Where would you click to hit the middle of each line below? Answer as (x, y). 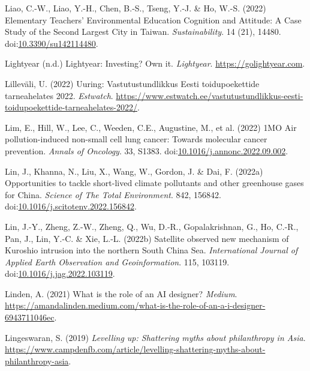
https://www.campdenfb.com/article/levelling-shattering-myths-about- (135, 349)
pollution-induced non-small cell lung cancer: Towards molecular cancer (136, 139)
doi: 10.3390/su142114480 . (52, 43)
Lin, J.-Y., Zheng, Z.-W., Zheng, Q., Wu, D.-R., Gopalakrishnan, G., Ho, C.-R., (152, 226)
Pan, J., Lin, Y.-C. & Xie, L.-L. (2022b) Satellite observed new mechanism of (147, 238)
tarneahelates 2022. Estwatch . (59, 95)
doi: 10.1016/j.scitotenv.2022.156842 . (71, 206)
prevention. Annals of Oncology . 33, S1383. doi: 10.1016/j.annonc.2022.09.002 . (147, 150)
